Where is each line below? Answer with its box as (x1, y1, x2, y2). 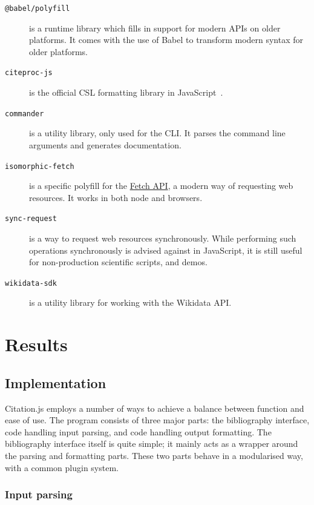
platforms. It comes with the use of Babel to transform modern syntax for (29, 33, 304, 46)
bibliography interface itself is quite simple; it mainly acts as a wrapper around (5, 437, 298, 450)
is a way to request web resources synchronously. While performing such (29, 232, 296, 245)
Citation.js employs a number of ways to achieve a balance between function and (5, 401, 304, 414)
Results (5, 332, 68, 357)
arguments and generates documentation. (29, 138, 182, 151)
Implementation (5, 373, 106, 392)
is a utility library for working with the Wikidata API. (29, 296, 232, 309)
